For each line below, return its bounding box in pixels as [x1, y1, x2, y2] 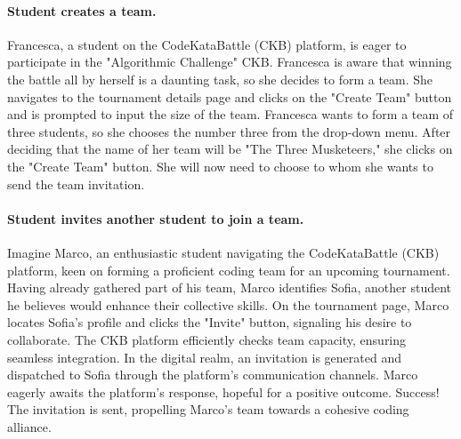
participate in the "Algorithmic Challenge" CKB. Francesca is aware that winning [7, 52, 452, 71]
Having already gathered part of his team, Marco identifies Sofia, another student [7, 278, 452, 297]
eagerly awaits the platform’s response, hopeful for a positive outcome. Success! [7, 382, 440, 401]
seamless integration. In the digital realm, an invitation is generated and [7, 347, 401, 366]
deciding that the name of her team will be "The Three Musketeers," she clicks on [7, 140, 453, 158]
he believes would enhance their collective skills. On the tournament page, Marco [7, 295, 449, 314]
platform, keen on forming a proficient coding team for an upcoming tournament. [7, 260, 450, 279]
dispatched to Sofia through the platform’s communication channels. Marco [7, 365, 418, 384]
